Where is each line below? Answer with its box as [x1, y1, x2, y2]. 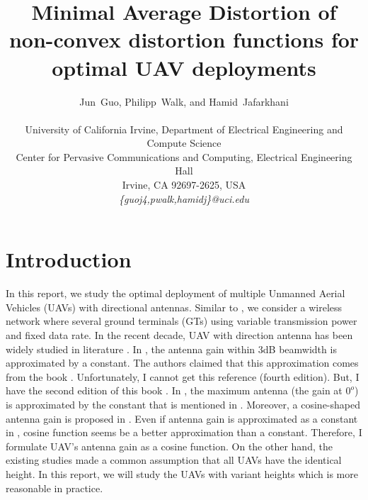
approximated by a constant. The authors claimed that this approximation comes [6, 355, 359, 370]
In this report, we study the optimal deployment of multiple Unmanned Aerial [6, 286, 345, 301]
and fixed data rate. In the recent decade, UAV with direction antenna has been [6, 327, 353, 342]
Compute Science [146, 135, 222, 150]
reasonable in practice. [6, 480, 103, 495]
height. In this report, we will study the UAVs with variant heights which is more [6, 466, 358, 481]
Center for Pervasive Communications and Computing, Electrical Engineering [16, 149, 352, 164]
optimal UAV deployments [52, 52, 316, 82]
